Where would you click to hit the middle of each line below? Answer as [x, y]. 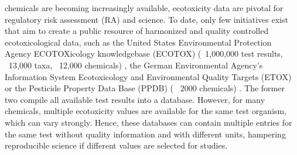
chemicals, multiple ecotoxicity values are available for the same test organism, [146, 111]
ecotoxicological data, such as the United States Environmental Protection [138, 42]
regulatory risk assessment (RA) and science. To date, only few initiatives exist [146, 19]
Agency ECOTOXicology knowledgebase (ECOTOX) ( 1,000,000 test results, [144, 54]
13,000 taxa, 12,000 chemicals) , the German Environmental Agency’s [136, 65]
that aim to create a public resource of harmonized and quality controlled [137, 31]
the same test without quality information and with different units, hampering [145, 134]
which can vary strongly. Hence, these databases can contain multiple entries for [148, 122]
